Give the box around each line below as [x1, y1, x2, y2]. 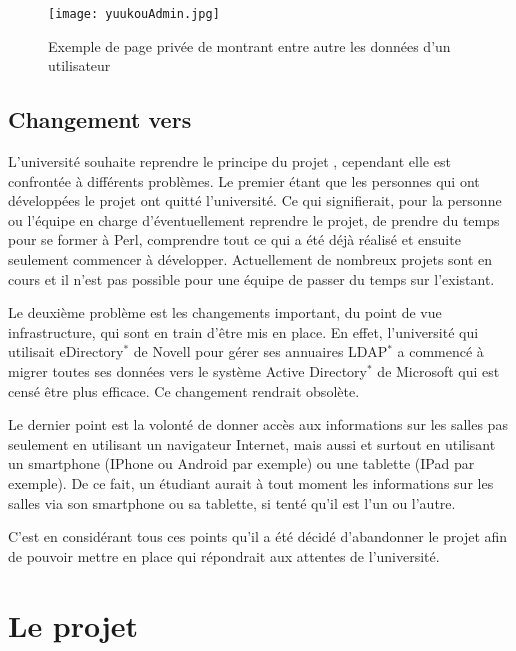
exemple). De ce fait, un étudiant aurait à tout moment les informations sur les [8, 472, 494, 493]
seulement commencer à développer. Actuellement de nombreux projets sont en [8, 249, 493, 270]
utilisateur [48, 55, 111, 76]
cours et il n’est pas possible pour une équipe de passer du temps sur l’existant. [8, 268, 495, 289]
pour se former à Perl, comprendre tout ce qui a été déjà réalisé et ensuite [8, 229, 461, 250]
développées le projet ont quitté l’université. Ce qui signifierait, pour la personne [8, 190, 502, 211]
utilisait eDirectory [8, 341, 124, 362]
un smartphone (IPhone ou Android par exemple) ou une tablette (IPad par [8, 453, 475, 474]
